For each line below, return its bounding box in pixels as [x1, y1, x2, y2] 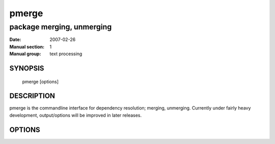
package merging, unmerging [9, 22, 112, 31]
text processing [49, 51, 82, 57]
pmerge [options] [22, 79, 59, 85]
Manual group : [9, 51, 41, 57]
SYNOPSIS [9, 64, 44, 73]
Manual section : [9, 44, 45, 50]
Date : [9, 37, 21, 43]
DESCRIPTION [9, 92, 56, 100]
